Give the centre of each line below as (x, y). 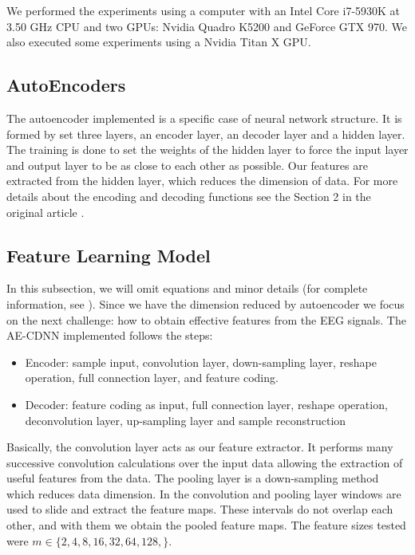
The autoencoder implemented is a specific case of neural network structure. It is (204, 118)
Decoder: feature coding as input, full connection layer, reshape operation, (206, 404)
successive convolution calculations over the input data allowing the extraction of (205, 462)
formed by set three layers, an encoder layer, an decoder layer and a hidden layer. (206, 134)
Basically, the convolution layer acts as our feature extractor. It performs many (200, 447)
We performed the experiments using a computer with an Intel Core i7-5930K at (204, 10)
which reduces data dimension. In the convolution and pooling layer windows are (204, 493)
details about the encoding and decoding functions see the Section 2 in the (189, 196)
